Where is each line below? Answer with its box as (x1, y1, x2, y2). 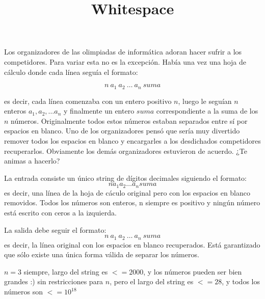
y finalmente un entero (64, 105, 135, 116)
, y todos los (222, 276, 260, 287)
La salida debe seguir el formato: (4, 224, 107, 235)
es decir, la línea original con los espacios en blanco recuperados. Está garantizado (4, 239, 260, 250)
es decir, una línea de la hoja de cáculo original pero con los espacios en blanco (4, 187, 251, 198)
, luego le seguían (178, 95, 232, 106)
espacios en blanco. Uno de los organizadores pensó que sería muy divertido (4, 125, 240, 136)
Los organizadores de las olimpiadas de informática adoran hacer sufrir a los (4, 46, 242, 57)
